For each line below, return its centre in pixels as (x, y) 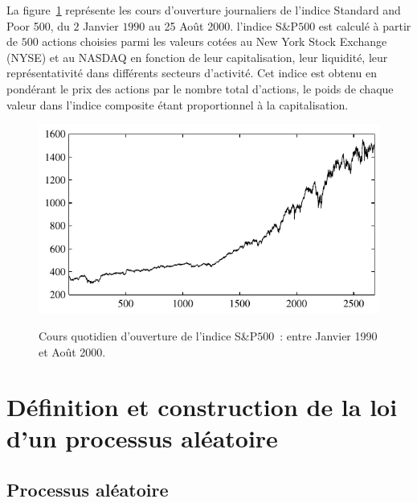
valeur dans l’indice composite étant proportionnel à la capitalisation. (178, 104)
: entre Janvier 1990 (329, 335)
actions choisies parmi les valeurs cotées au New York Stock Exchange (215, 41)
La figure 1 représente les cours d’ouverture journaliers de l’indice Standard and (204, 10)
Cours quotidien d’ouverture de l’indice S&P (148, 335)
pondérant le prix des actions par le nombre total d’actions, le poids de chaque (200, 88)
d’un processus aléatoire (142, 438)
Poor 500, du (38, 25)
